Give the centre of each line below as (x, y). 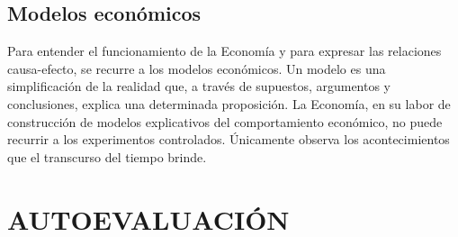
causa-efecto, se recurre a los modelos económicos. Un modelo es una (197, 68)
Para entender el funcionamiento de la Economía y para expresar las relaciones (225, 51)
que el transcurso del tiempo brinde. (107, 156)
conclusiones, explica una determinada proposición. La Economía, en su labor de (229, 103)
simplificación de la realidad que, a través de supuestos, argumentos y (199, 86)
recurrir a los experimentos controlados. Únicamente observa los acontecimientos (229, 139)
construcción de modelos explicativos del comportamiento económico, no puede (225, 121)
